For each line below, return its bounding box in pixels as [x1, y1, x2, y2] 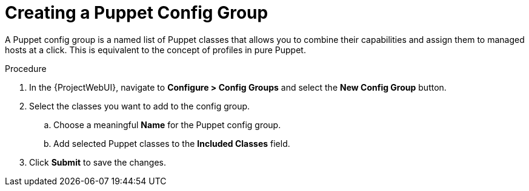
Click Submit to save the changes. [29, 157, 167, 167]
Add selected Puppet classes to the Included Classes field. [53, 138, 290, 149]
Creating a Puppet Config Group [5, 2, 268, 23]
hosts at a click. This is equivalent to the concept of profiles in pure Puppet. [5, 44, 306, 55]
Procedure [5, 63, 47, 74]
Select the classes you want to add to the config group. [29, 100, 250, 111]
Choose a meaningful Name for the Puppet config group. [53, 119, 281, 130]
